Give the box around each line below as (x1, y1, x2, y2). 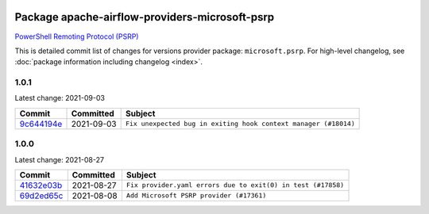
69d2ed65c (19, 190, 64, 201)
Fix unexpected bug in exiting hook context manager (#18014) (125, 120, 355, 128)
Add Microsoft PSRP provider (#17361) (126, 191, 267, 200)
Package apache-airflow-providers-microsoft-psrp (14, 10, 275, 24)
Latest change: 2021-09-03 (14, 94, 105, 103)
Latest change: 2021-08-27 (14, 155, 105, 164)
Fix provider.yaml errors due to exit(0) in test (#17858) (126, 181, 345, 189)
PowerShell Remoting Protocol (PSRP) (14, 32, 139, 41)
